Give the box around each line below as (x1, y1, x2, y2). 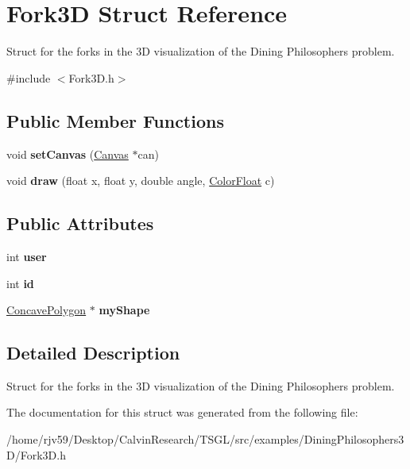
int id (6, 275, 34, 291)
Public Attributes (6, 211, 154, 236)
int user (6, 248, 47, 264)
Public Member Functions (6, 108, 224, 133)
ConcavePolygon (6, 302, 87, 318)
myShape (99, 302, 150, 318)
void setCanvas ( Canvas (6, 145, 129, 162)
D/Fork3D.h (6, 446, 66, 463)
